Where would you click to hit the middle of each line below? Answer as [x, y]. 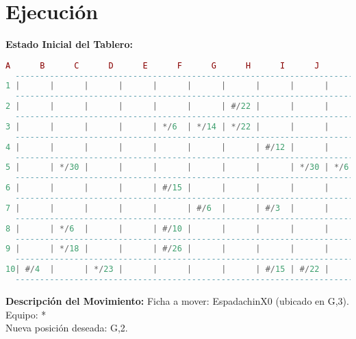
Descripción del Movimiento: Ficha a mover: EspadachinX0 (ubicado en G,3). [177, 300]
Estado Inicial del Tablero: [69, 44]
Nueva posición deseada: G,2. [67, 328]
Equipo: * [26, 314]
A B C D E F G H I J [163, 65]
